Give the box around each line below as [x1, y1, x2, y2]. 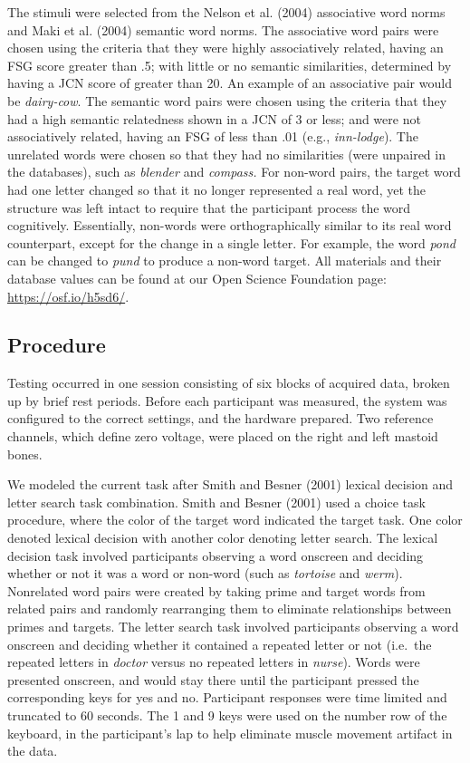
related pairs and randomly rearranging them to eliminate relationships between [7, 599, 452, 618]
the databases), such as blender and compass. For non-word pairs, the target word [7, 162, 461, 181]
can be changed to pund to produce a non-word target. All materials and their [7, 251, 442, 270]
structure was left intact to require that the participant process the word [7, 198, 411, 217]
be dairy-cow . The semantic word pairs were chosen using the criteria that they [7, 91, 447, 110]
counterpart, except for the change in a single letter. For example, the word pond [7, 233, 456, 252]
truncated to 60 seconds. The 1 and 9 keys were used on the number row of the [7, 705, 447, 724]
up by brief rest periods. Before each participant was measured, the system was [7, 391, 447, 410]
